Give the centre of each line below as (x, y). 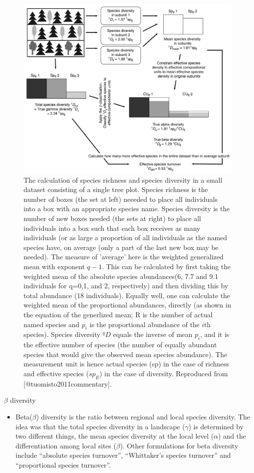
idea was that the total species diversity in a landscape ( (100, 426)
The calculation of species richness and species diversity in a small (123, 180)
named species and (52, 324)
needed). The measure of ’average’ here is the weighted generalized (124, 257)
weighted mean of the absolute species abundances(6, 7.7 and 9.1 (121, 276)
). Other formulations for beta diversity (179, 445)
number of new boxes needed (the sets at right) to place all (112, 218)
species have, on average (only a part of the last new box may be (121, 247)
